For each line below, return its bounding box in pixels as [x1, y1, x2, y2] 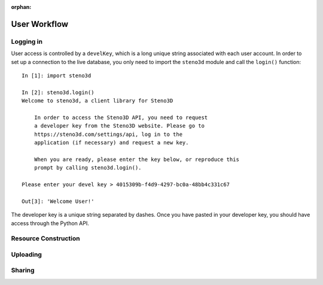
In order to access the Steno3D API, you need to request [33, 114, 208, 121]
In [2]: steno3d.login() [22, 89, 95, 96]
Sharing [11, 266, 35, 275]
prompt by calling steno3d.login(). [33, 165, 142, 171]
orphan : [11, 4, 32, 10]
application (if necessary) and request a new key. [33, 140, 189, 146]
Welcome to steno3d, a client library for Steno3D [22, 98, 173, 104]
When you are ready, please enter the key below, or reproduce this [33, 156, 239, 163]
